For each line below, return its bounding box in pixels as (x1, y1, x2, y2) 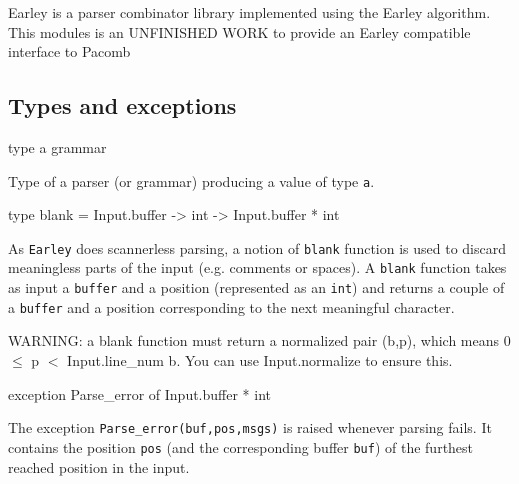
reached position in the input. (8, 456, 190, 477)
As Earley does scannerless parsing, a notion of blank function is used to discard (8, 237, 507, 258)
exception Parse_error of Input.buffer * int (8, 383, 271, 404)
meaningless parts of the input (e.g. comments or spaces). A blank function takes (8, 257, 507, 278)
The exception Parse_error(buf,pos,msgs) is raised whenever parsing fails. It (8, 417, 492, 438)
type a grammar (8, 136, 107, 157)
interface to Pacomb (8, 41, 131, 62)
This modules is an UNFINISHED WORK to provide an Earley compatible (8, 21, 471, 42)
